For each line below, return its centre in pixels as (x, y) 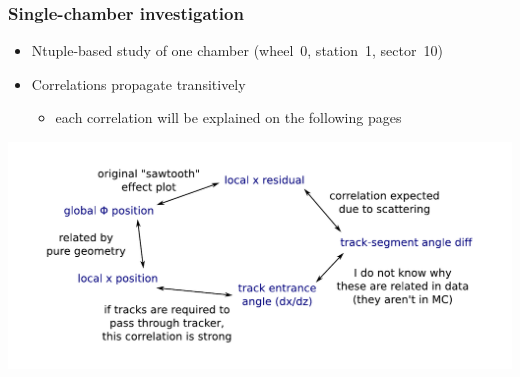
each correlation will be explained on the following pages (228, 117)
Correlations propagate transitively (138, 83)
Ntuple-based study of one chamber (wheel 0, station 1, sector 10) (237, 50)
